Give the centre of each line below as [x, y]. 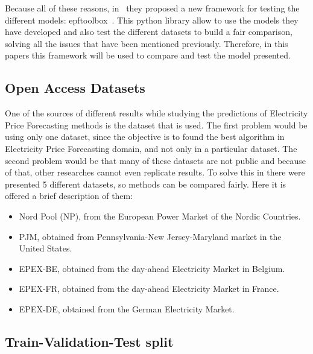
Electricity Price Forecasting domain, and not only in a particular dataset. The [151, 148]
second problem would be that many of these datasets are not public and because [155, 160]
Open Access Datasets [75, 88]
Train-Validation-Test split [89, 341]
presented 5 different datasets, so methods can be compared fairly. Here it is [146, 184]
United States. [46, 248]
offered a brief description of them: [69, 196]
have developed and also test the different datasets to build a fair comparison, [149, 32]
